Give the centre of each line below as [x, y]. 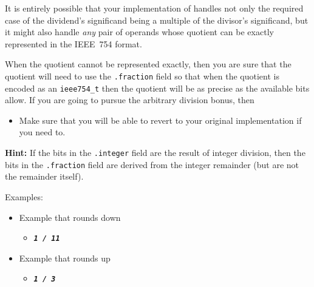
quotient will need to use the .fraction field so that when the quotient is [142, 76]
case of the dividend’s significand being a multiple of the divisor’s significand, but [157, 20]
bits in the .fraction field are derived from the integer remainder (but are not [152, 164]
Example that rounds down [70, 217]
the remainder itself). [44, 176]
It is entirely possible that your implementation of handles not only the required [154, 8]
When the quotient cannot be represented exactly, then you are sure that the [148, 64]
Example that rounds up [65, 258]
